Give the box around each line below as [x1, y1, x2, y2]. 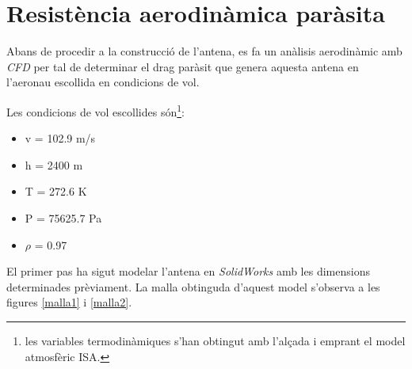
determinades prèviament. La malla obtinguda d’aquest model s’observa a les [6, 278, 380, 295]
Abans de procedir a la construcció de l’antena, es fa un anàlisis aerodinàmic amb [6, 43, 402, 59]
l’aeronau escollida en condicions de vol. [6, 74, 200, 90]
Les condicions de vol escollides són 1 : [6, 101, 185, 120]
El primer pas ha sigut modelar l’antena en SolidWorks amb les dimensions [6, 263, 370, 280]
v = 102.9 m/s [25, 130, 96, 146]
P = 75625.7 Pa [25, 209, 102, 226]
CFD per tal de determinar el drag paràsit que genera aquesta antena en [6, 58, 359, 74]
